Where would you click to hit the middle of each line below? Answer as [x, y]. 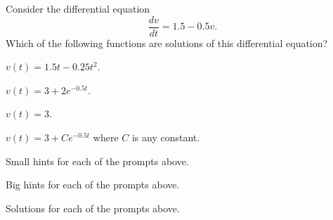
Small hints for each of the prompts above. [97, 161]
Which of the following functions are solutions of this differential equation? [167, 43]
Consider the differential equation [78, 8]
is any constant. [166, 137]
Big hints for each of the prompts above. [93, 185]
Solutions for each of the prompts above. [93, 208]
